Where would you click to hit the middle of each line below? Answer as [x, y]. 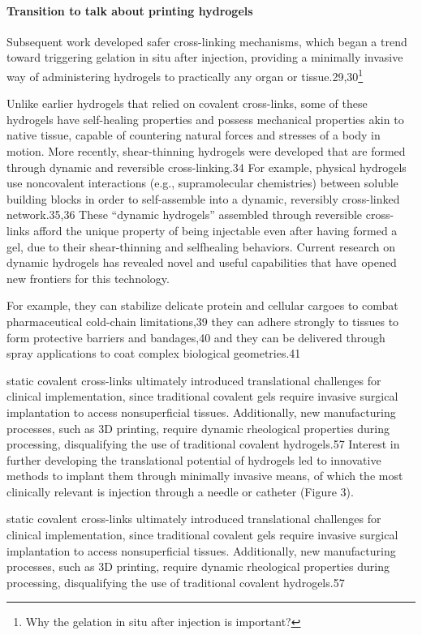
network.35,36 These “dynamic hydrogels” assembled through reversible [185, 215]
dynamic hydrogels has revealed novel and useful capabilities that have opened [202, 262]
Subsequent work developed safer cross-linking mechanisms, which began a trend [207, 41]
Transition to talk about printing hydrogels [130, 10]
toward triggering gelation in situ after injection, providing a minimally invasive [205, 57]
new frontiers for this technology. [88, 278]
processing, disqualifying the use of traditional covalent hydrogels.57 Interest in [203, 444]
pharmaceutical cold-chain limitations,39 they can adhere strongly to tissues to [203, 321]
